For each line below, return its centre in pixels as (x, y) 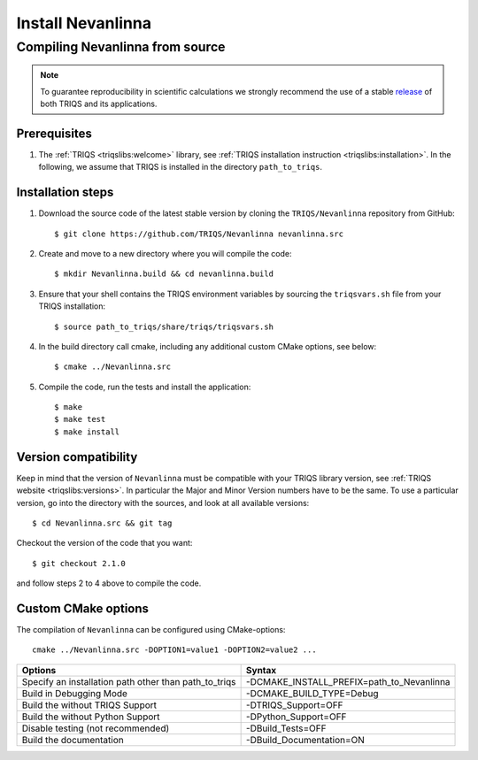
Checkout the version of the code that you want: (104, 543)
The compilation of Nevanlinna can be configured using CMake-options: (151, 630)
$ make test (80, 419)
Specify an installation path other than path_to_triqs (129, 681)
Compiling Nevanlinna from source (121, 47)
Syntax (261, 670)
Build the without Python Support (91, 717)
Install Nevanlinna (84, 23)
